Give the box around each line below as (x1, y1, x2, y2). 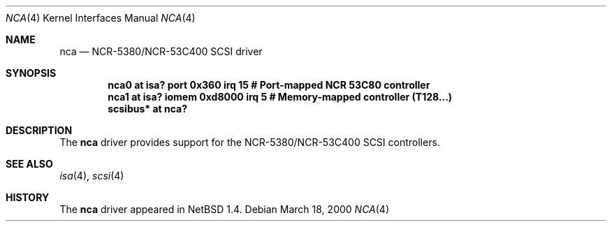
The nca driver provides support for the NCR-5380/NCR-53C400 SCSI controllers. (59, 136, 440, 148)
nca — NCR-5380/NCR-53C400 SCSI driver (59, 45, 263, 57)
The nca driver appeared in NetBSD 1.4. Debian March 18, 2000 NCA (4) (59, 203, 389, 215)
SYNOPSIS (6, 67, 57, 79)
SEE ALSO (6, 158, 53, 170)
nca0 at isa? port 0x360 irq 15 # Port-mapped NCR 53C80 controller (108, 79, 430, 91)
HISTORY (6, 191, 50, 203)
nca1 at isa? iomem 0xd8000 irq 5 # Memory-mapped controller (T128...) (108, 91, 453, 103)
